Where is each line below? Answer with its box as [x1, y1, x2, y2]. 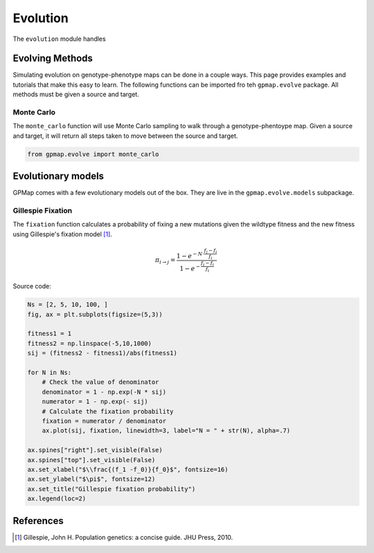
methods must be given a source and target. [12, 90, 140, 98]
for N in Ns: [27, 369, 72, 377]
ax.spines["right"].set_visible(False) [27, 446, 163, 454]
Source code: [12, 282, 51, 290]
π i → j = [154, 256, 176, 266]
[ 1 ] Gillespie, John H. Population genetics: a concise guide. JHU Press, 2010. [15, 533, 233, 541]
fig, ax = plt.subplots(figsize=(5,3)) [27, 310, 163, 318]
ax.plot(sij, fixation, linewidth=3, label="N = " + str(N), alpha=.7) [42, 427, 291, 434]
